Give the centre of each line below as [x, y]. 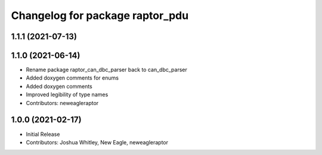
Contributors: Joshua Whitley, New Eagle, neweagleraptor [97, 142]
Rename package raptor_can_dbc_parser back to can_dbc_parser [106, 70]
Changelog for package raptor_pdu [100, 15]
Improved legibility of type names [67, 94]
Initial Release [43, 134]
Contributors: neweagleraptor [62, 103]
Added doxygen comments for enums [72, 78]
